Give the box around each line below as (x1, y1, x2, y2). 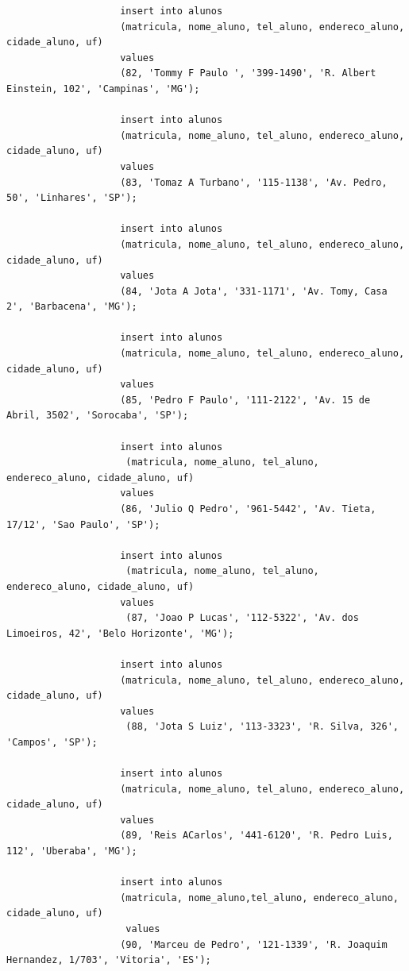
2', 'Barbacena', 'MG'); (6, 301, 137, 313)
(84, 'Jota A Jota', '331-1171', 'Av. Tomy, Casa (120, 285, 388, 297)
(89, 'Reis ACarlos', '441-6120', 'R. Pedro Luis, (120, 830, 393, 842)
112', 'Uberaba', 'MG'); (6, 846, 137, 857)
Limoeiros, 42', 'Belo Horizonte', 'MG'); (6, 627, 234, 639)
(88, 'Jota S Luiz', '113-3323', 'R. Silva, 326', (125, 721, 399, 733)
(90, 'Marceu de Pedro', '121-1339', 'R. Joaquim (120, 938, 388, 950)
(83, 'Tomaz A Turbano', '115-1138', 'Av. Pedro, (120, 176, 388, 188)
